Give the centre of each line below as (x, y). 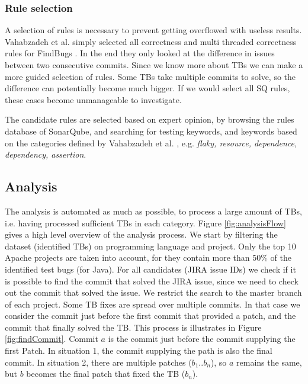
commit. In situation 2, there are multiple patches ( (98, 362)
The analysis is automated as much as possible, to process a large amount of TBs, (153, 211)
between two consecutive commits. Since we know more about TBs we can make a (154, 65)
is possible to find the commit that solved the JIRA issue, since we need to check (152, 281)
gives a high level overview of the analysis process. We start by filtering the (141, 234)
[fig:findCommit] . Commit (52, 339)
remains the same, (269, 362)
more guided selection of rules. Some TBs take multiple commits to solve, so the (150, 76)
